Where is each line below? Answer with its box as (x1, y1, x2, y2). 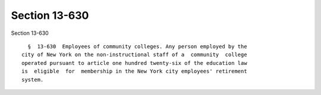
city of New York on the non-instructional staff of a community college (21, 51, 247, 58)
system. (21, 76, 44, 83)
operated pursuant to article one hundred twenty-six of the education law (21, 60, 247, 66)
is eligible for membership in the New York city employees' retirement (21, 68, 247, 75)
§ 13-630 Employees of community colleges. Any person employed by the (27, 43, 247, 50)
